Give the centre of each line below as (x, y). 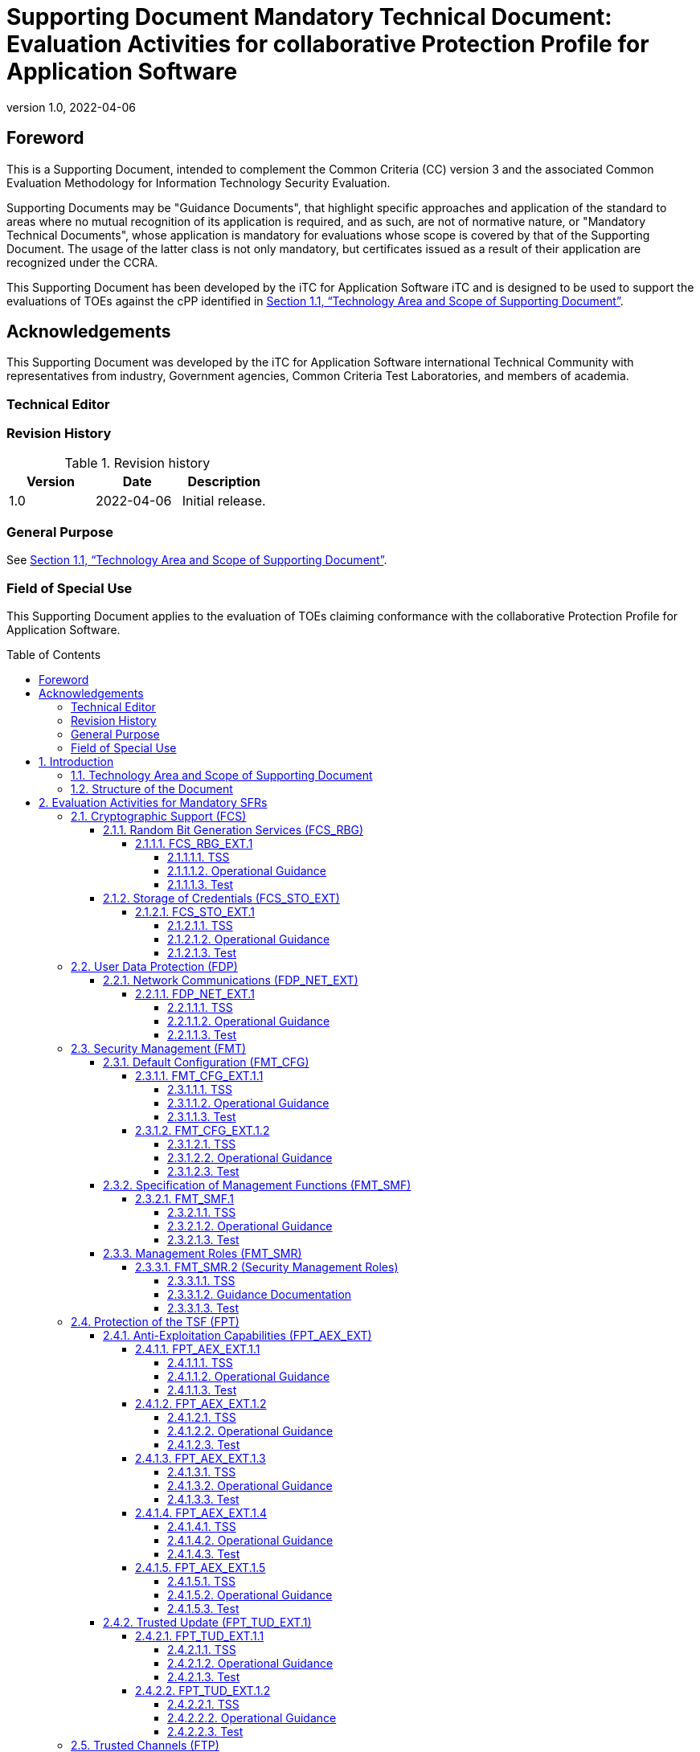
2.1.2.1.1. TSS (200, 926)
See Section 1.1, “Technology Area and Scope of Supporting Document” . (197, 560)
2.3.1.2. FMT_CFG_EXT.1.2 (203, 1131)
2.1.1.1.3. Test (201, 885)
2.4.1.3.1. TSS (202, 1472)
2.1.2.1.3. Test (202, 953)
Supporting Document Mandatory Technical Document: (309, 17)
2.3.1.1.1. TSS (200, 1090)
